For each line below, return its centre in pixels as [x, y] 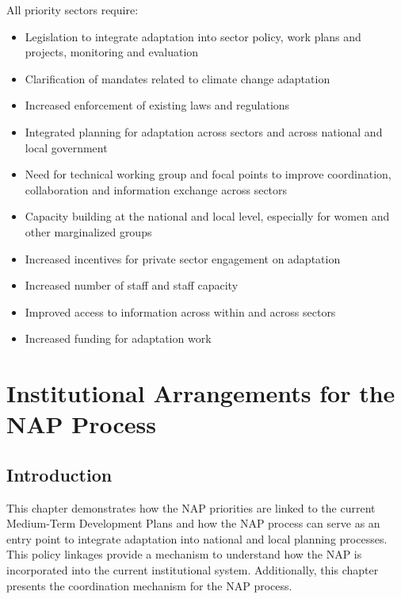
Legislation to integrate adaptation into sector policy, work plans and [193, 36]
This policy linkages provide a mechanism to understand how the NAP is [184, 554]
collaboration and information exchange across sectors [156, 189]
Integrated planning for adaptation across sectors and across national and [204, 131]
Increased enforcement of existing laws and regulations [157, 105]
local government [66, 147]
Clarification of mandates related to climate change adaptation [178, 78]
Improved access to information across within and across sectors [180, 311]
